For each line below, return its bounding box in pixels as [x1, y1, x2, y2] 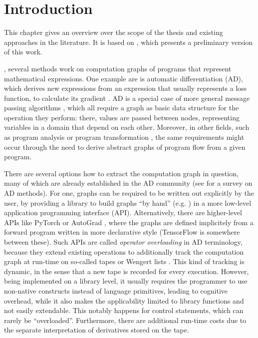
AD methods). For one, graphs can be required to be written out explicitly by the [4, 188, 254, 198]
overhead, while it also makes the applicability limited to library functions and [4, 295, 244, 306]
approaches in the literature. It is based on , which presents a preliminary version [4, 36, 253, 47]
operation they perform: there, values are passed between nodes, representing [4, 112, 240, 122]
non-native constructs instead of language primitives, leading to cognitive [4, 285, 228, 296]
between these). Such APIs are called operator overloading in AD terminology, [4, 237, 243, 247]
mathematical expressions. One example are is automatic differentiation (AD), [4, 73, 243, 83]
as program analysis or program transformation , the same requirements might [4, 132, 245, 142]
